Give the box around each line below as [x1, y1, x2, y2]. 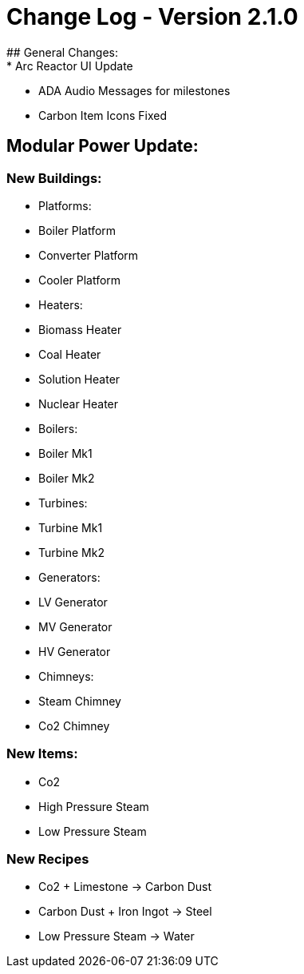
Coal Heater [38, 347, 101, 361]
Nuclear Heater [38, 396, 119, 411]
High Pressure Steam [38, 799, 149, 813]
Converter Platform [38, 248, 139, 262]
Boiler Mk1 [38, 446, 93, 460]
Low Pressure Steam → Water [38, 929, 195, 944]
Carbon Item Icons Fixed [38, 108, 167, 122]
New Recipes [6, 851, 89, 868]
